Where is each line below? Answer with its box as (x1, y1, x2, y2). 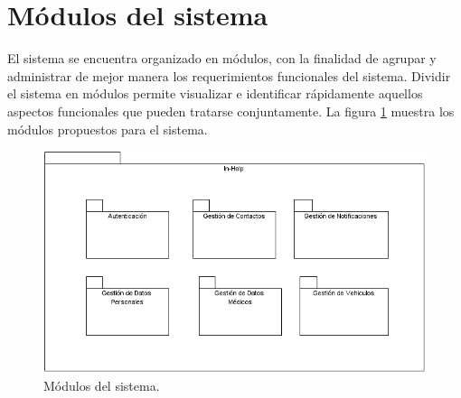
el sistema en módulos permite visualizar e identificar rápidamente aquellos (7, 84, 423, 103)
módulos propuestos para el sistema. (7, 119, 208, 138)
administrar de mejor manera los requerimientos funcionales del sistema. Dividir (7, 66, 451, 85)
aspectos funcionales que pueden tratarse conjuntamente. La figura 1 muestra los (7, 101, 455, 120)
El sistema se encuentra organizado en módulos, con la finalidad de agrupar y (7, 49, 437, 68)
